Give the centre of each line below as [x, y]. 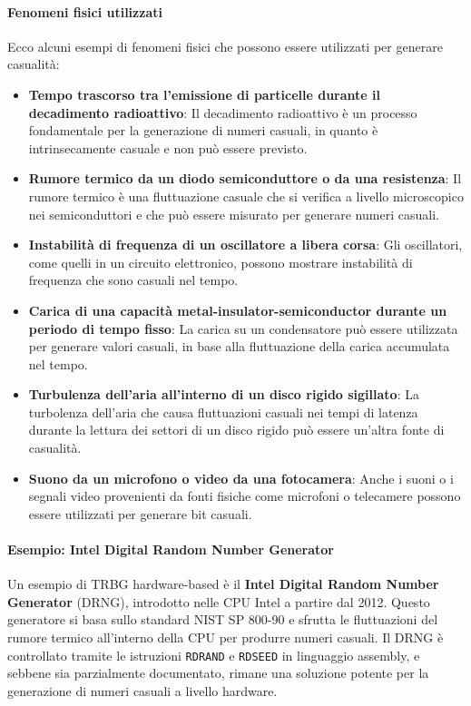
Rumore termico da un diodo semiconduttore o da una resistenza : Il [245, 178]
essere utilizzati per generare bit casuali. [140, 513]
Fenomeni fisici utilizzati [85, 11]
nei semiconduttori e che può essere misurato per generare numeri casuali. [234, 214]
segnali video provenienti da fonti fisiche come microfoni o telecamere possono [245, 496]
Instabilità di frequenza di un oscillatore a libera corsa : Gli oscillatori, [245, 245]
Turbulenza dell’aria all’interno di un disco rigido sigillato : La [224, 394]
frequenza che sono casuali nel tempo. [133, 280]
